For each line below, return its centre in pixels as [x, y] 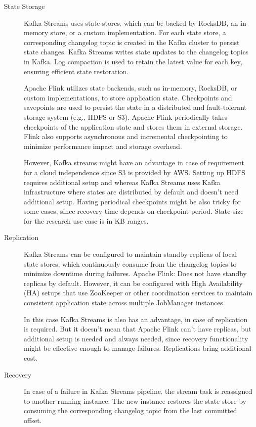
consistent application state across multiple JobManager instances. [125, 303]
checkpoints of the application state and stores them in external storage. [133, 126]
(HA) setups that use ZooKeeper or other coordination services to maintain [138, 293]
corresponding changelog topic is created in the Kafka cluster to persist [132, 42]
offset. [33, 420]
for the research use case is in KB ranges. [86, 220]
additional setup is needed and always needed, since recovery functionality [136, 338]
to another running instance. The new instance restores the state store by [135, 401]
